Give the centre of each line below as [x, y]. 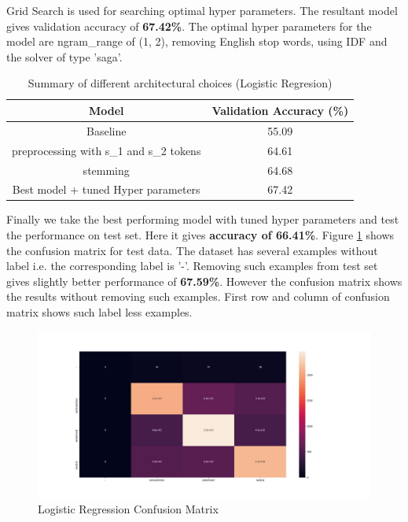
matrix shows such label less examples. [99, 312]
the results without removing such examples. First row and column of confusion [198, 296]
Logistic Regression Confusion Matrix [128, 509]
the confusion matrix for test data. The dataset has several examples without [192, 250]
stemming [106, 170]
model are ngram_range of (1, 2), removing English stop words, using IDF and [197, 41]
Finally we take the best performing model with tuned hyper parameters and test [203, 219]
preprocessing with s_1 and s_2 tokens [107, 150]
